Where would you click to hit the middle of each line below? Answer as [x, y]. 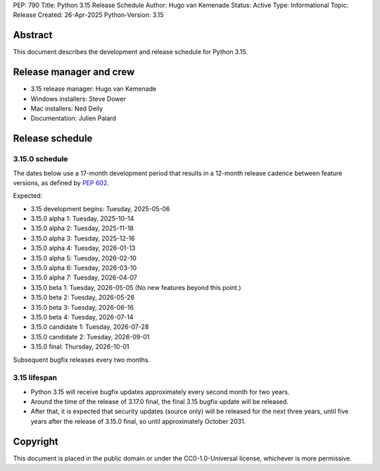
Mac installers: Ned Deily [67, 108]
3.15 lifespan [35, 378]
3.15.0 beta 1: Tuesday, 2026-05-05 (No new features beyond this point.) [136, 287]
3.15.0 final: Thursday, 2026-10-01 [80, 347]
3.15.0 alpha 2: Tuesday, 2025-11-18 [82, 228]
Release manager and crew [74, 72]
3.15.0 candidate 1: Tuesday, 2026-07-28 [90, 327]
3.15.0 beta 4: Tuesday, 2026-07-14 [82, 317]
